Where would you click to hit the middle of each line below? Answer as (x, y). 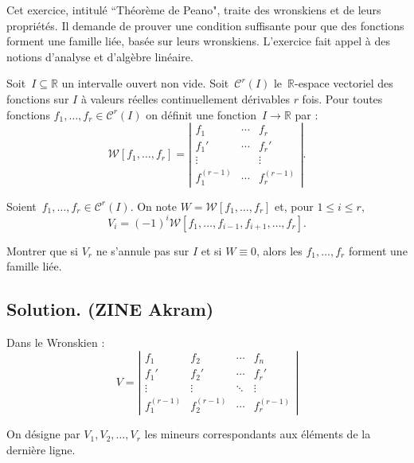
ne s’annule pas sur (143, 250)
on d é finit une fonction (201, 114)
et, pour (294, 206)
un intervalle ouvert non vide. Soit (145, 83)
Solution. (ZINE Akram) (110, 309)
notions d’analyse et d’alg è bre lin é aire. (100, 56)
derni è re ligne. (41, 449)
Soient (21, 206)
